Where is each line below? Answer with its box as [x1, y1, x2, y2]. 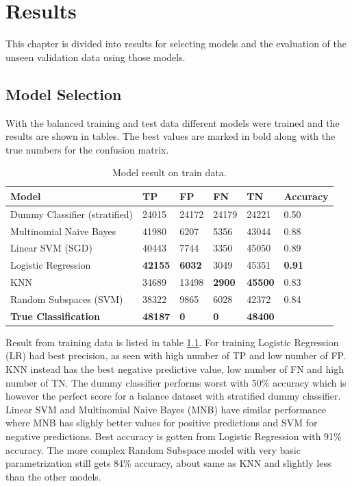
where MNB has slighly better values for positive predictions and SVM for [5, 415, 318, 430]
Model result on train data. [112, 165, 227, 180]
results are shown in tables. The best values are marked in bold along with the [5, 129, 336, 143]
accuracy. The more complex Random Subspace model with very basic [5, 442, 301, 457]
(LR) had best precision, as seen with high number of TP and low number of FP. [5, 348, 346, 363]
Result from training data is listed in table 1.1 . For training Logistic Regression [5, 335, 339, 349]
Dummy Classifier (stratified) [10, 206, 134, 221]
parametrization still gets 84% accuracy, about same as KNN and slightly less [5, 456, 331, 470]
